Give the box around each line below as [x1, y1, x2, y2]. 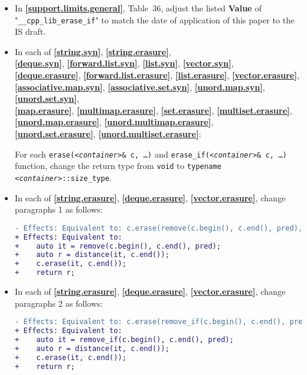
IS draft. [14, 25, 46, 38]
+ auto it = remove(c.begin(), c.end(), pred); [14, 241, 221, 250]
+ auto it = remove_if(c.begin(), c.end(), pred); [14, 335, 234, 344]
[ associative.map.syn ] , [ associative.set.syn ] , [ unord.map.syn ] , [14, 80, 266, 93]
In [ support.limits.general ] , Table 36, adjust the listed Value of [14, 2, 262, 14]
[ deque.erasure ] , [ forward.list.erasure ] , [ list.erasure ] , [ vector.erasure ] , [14, 69, 300, 81]
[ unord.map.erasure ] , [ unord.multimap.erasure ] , [14, 116, 213, 128]
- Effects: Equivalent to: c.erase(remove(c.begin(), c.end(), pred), [14, 223, 303, 232]
